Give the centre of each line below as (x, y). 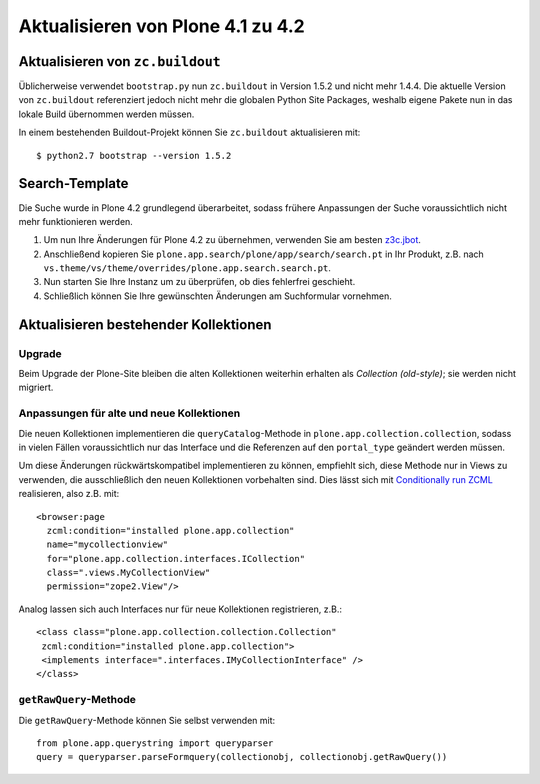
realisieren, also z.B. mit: (69, 494)
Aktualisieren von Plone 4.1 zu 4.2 (161, 26)
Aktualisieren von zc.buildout (119, 61)
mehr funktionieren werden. (76, 221)
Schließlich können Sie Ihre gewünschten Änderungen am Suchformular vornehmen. (217, 296)
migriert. (36, 387)
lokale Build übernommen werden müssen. (106, 114)
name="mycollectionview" (107, 544)
